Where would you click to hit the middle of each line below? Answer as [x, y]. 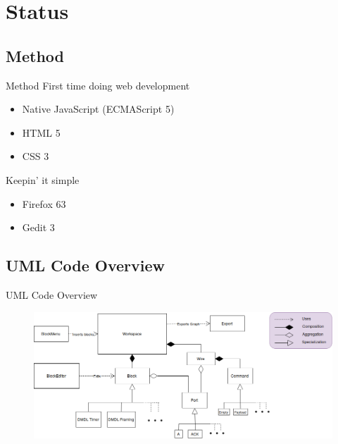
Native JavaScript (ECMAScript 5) [98, 109]
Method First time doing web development [98, 85]
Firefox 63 [44, 203]
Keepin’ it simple [43, 179]
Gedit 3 [38, 227]
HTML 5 [41, 132]
